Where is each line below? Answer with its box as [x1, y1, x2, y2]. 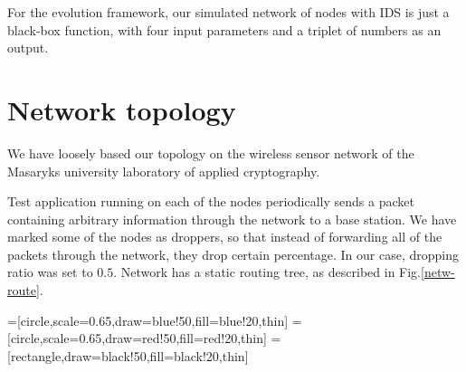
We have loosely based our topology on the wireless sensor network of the [7, 143, 414, 162]
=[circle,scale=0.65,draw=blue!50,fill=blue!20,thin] [7, 310, 289, 329]
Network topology [7, 91, 236, 128]
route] [7, 281, 40, 300]
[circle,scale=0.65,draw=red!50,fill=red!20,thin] [7, 329, 267, 348]
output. [7, 38, 49, 57]
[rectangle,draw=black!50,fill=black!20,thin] [7, 346, 249, 365]
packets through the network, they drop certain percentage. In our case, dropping [7, 244, 459, 263]
